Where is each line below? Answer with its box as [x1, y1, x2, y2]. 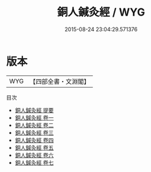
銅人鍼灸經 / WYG [57, 5, 146, 19]
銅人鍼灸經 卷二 [14, 121, 54, 129]
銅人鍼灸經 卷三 [14, 129, 54, 136]
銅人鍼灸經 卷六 [14, 151, 54, 159]
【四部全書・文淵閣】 [29, 77, 90, 86]
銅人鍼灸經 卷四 [14, 136, 54, 144]
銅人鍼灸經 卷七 [14, 159, 54, 166]
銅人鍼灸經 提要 [14, 106, 54, 114]
